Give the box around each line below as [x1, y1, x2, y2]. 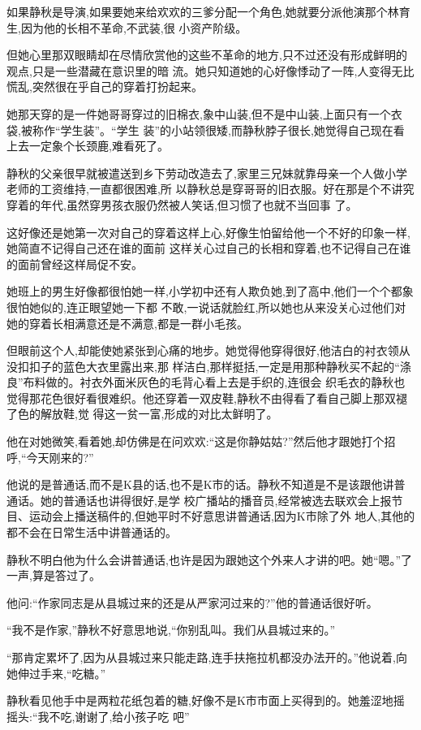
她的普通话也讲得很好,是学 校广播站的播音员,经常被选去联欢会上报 [40, 491, 392, 508]
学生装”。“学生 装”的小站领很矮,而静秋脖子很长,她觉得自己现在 [60, 121, 393, 138]
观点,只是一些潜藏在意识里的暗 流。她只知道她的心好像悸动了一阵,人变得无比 [6, 62, 415, 79]
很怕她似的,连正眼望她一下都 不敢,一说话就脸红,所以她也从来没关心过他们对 [6, 298, 406, 315]
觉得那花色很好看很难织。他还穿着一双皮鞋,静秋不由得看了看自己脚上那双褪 [6, 389, 407, 406]
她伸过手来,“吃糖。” [6, 664, 106, 681]
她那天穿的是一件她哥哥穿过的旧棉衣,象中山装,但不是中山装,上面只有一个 [6, 105, 391, 122]
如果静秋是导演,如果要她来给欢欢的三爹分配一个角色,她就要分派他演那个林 [6, 3, 399, 19]
